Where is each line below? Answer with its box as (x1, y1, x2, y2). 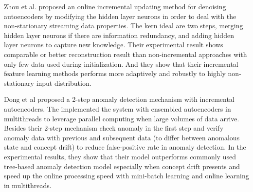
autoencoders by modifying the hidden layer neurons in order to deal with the (4, 11, 236, 21)
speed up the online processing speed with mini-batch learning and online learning (4, 171, 249, 181)
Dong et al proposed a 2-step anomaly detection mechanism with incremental (4, 94, 235, 104)
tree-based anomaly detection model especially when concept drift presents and (4, 161, 240, 171)
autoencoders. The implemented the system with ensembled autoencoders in (4, 103, 231, 114)
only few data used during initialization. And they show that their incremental (4, 58, 238, 69)
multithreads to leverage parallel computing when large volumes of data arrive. (4, 113, 239, 123)
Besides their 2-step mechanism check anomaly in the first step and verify (4, 123, 224, 133)
